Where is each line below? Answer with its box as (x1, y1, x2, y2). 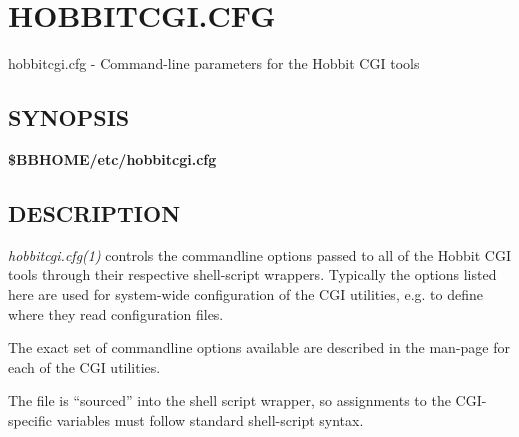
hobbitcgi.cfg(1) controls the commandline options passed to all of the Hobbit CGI (8, 244, 512, 265)
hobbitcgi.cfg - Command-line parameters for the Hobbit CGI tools (8, 53, 420, 74)
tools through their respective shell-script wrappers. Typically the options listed (8, 264, 497, 285)
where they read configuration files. (8, 303, 224, 324)
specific (8, 409, 53, 430)
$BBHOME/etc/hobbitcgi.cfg (8, 148, 217, 169)
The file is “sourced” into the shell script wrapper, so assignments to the (8, 390, 451, 411)
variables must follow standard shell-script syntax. (56, 409, 364, 430)
